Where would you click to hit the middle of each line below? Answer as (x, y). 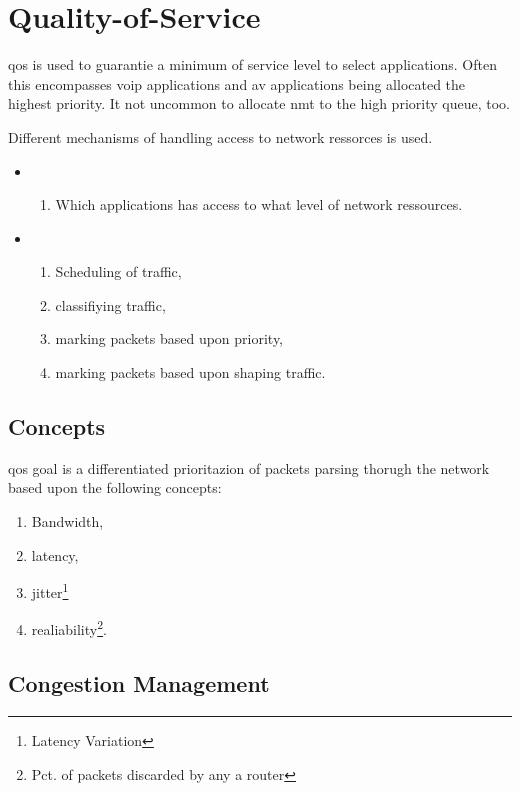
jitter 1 (50, 590)
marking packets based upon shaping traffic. (190, 372)
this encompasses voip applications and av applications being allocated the (237, 83)
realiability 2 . (69, 628)
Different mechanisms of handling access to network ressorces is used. (220, 136)
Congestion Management (139, 683)
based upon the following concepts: (115, 487)
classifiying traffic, (110, 304)
